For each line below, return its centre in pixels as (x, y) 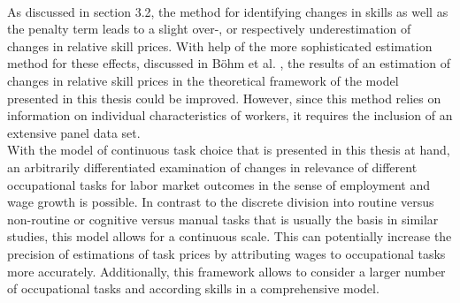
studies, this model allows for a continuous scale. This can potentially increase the (230, 236)
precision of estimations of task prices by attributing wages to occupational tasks (226, 253)
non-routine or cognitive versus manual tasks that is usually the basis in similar (223, 219)
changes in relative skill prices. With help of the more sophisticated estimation (220, 45)
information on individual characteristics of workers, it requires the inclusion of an (230, 115)
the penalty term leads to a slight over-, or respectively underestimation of (209, 29)
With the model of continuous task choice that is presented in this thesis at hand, (229, 150)
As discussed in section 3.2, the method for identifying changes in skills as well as (228, 11)
